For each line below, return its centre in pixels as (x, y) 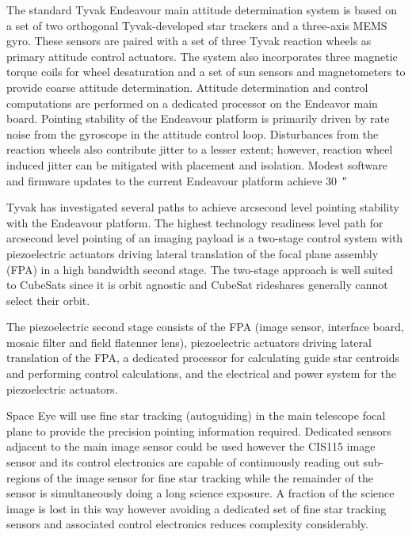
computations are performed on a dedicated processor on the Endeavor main (192, 103)
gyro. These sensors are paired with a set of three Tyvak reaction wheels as (189, 41)
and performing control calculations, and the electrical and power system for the (202, 373)
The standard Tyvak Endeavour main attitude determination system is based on (202, 10)
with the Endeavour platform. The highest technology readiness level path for (195, 222)
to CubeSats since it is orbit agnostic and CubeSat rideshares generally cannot (197, 285)
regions (23, 477)
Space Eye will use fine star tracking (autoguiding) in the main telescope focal (196, 415)
